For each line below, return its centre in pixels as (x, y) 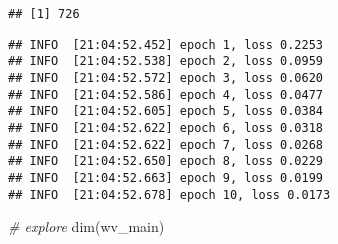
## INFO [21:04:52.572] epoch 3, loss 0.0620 (165, 77)
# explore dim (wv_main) (86, 226)
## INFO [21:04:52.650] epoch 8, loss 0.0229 (165, 161)
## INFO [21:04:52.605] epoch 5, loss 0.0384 (165, 111)
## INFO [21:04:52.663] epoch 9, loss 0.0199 (165, 177)
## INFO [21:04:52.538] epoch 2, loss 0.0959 (165, 61)
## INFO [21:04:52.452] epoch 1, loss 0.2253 (165, 44)
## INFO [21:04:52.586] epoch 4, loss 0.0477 (165, 94)
